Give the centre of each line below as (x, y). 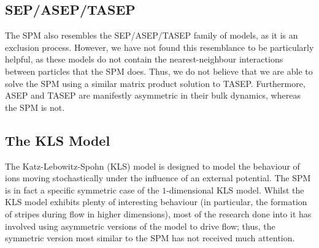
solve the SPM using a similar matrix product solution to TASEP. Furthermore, (155, 83)
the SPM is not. (35, 107)
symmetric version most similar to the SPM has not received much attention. (150, 238)
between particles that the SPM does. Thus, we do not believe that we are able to (159, 71)
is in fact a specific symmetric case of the (82, 190)
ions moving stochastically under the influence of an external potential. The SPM (158, 178)
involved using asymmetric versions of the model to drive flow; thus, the (140, 226)
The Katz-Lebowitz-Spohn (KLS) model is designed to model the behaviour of (152, 166)
